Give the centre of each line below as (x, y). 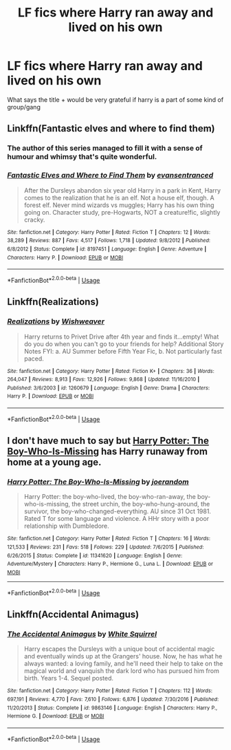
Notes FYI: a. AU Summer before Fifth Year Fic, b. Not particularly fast (123, 351)
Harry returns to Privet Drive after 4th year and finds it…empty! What (121, 336)
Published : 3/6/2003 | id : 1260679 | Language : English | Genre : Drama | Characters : (108, 388)
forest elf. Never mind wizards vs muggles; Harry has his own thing (119, 205)
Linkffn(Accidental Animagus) (73, 615)
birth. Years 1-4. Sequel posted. (68, 678)
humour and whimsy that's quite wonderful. (82, 157)
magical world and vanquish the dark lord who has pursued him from (122, 671)
